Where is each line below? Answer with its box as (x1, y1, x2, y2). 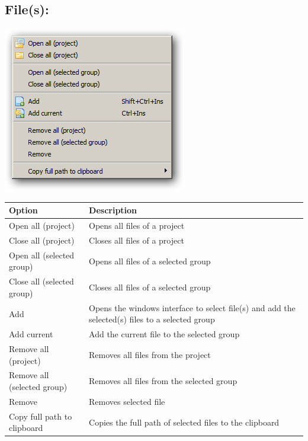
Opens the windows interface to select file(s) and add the (89, 301, 296, 314)
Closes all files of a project (89, 234, 184, 246)
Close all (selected (9, 275, 74, 287)
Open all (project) (9, 219, 75, 232)
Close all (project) (9, 234, 75, 246)
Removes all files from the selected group (89, 375, 238, 387)
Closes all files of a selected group (89, 281, 211, 293)
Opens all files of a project (89, 219, 185, 232)
